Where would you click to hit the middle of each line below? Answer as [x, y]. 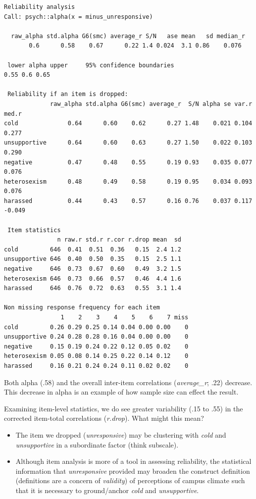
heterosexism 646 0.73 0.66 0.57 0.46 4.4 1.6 [93, 278]
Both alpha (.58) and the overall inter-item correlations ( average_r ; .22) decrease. [128, 382]
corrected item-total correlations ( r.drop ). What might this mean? [104, 418]
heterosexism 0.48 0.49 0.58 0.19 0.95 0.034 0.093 [128, 181]
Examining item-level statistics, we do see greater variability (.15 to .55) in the [124, 408]
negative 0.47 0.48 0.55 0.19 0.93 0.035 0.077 [128, 162]
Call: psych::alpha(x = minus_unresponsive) [78, 17]
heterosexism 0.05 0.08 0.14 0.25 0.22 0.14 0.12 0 [96, 356]
